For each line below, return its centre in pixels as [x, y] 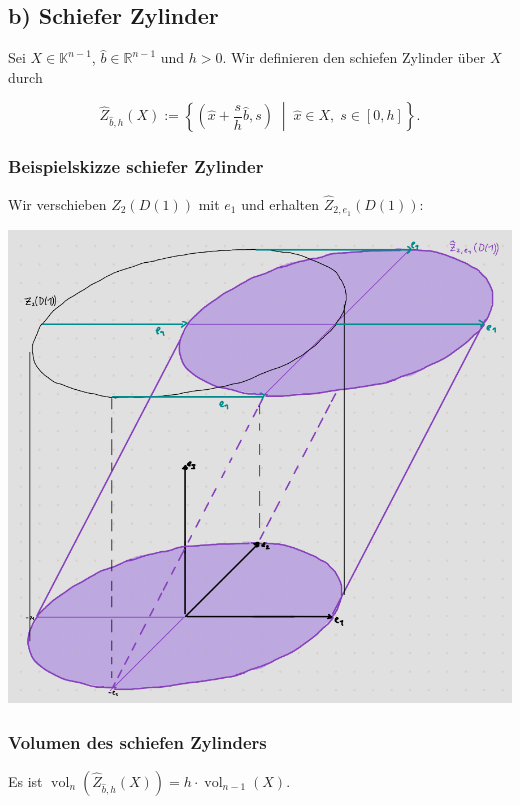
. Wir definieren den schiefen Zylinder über [354, 57]
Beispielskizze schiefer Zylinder [136, 166]
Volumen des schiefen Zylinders [137, 741]
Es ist [25, 780]
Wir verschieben [57, 203]
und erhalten [280, 203]
